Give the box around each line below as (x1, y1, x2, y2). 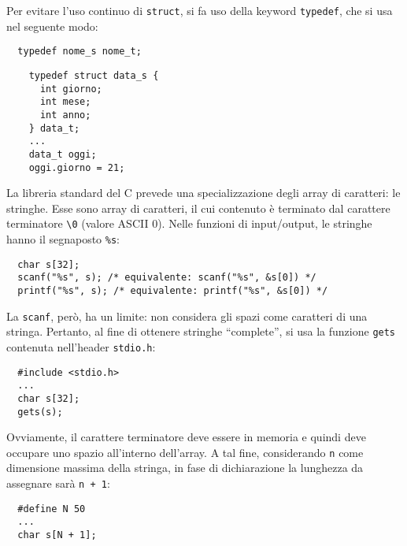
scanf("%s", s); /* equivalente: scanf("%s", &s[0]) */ (17, 272, 316, 284)
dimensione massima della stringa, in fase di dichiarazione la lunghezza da (6, 459, 364, 476)
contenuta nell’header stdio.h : (6, 338, 156, 355)
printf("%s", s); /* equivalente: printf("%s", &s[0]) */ (17, 284, 328, 296)
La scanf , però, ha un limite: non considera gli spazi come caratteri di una (6, 307, 368, 324)
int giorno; (39, 83, 102, 95)
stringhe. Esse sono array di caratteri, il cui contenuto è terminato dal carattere (6, 199, 390, 216)
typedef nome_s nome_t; (17, 46, 142, 58)
